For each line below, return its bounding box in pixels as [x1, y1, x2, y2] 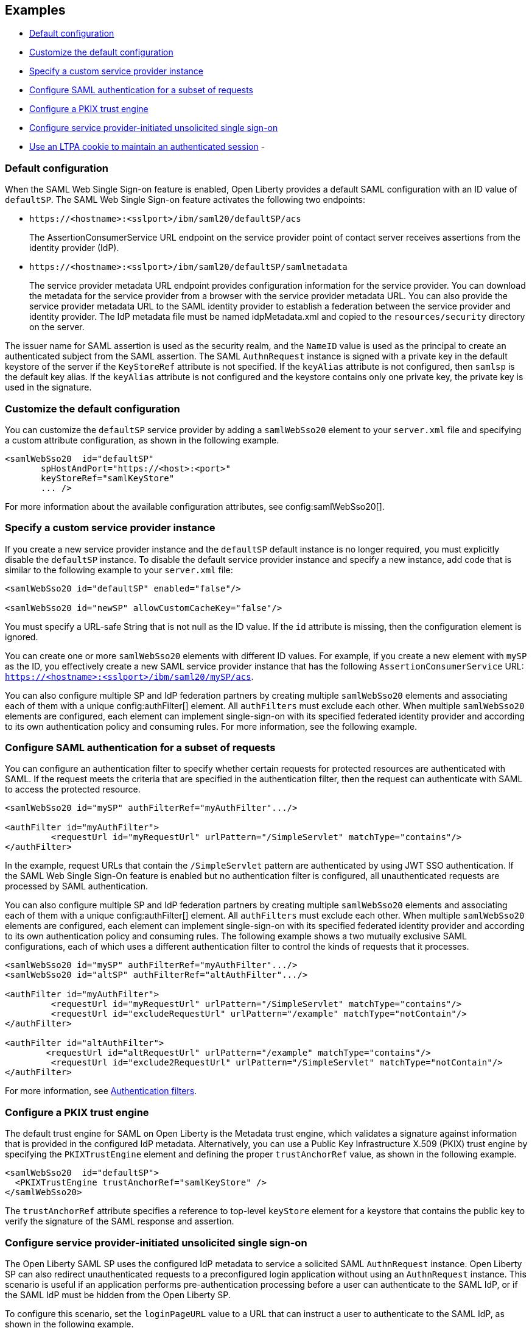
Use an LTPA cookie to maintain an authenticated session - [29, 141, 265, 152]
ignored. [5, 631, 38, 642]
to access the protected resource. [5, 784, 141, 795]
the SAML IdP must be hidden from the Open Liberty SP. [5, 1289, 231, 1300]
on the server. [29, 322, 85, 333]
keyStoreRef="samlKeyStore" [41, 473, 175, 483]
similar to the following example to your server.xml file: [5, 564, 233, 575]
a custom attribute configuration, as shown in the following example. [5, 434, 279, 445]
